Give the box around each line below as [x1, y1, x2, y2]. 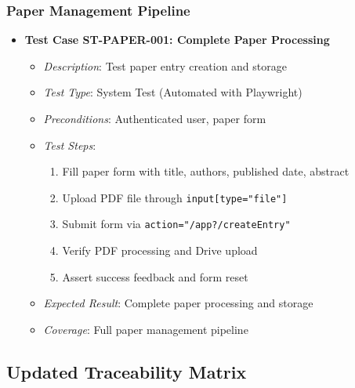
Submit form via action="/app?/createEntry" [62, 216, 291, 232]
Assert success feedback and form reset [62, 268, 248, 285]
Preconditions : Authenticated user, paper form [43, 111, 266, 126]
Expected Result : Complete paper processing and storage [43, 295, 313, 311]
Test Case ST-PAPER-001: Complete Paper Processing [24, 31, 330, 48]
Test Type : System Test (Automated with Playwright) [43, 84, 302, 100]
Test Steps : [43, 136, 96, 153]
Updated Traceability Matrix [6, 359, 247, 383]
